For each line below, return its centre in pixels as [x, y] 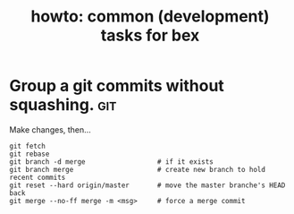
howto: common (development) [150, 17]
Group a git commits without [117, 86]
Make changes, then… [50, 129]
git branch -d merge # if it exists [112, 162]
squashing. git [63, 105]
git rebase [29, 154]
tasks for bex [150, 35]
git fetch [28, 146]
